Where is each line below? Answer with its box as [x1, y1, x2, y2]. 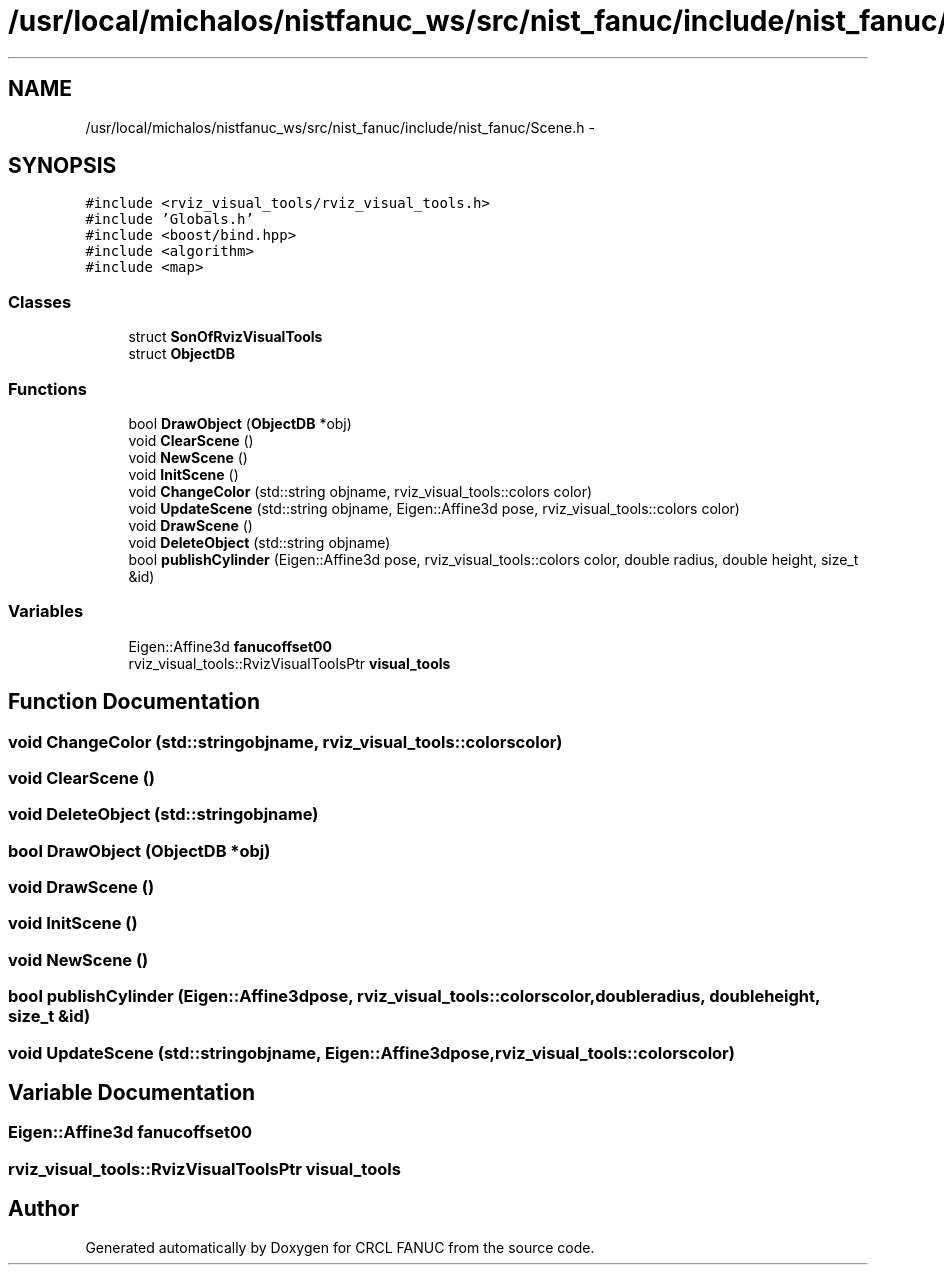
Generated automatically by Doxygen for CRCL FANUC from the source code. [85, 1238, 595, 1256]
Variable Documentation [8, 1079, 256, 1105]
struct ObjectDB [128, 345, 235, 363]
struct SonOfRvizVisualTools [128, 328, 323, 346]
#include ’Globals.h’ [85, 211, 254, 228]
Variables [8, 601, 84, 622]
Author [8, 1196, 79, 1222]
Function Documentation [8, 689, 260, 715]
